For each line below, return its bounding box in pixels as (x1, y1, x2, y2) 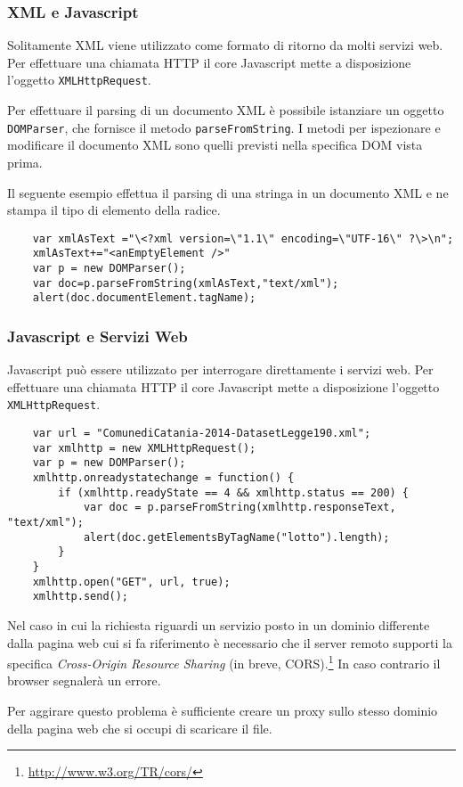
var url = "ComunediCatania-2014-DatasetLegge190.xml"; (32, 427, 371, 440)
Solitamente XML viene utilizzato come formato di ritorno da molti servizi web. (7, 36, 443, 54)
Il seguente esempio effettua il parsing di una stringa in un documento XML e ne (7, 183, 449, 201)
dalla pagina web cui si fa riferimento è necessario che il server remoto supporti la (7, 633, 452, 652)
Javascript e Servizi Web (7, 324, 188, 347)
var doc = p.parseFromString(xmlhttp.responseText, (83, 501, 396, 514)
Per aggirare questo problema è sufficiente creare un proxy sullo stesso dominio (7, 701, 438, 719)
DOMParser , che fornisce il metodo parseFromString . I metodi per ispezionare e (7, 118, 441, 136)
